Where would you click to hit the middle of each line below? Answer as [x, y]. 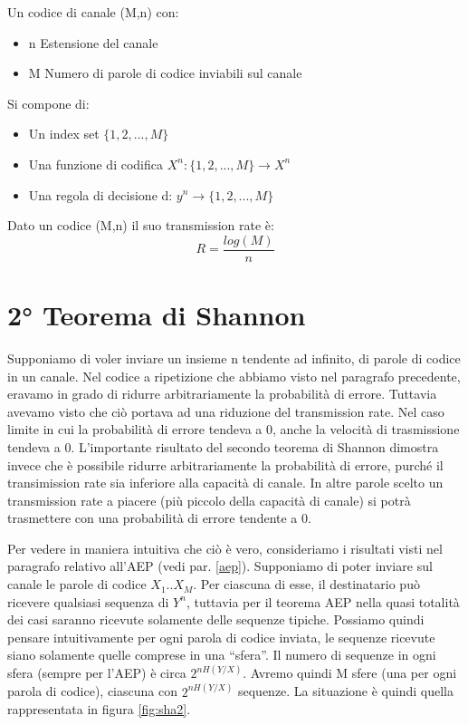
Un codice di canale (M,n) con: [93, 12]
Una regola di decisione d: [100, 194]
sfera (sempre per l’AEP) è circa [97, 673]
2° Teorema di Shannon [157, 314]
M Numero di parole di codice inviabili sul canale [165, 73]
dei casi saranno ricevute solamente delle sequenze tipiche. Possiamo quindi [216, 619]
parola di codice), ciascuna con [92, 691]
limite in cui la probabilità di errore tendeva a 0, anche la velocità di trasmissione [234, 429]
